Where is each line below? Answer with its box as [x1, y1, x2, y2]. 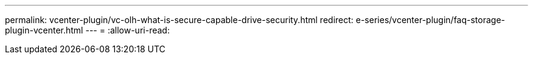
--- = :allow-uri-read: [85, 25, 170, 35]
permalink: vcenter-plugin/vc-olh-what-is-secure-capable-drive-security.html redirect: [5, 15, 354, 25]
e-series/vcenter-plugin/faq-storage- [355, 15, 506, 25]
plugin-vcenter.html [5, 25, 83, 35]
